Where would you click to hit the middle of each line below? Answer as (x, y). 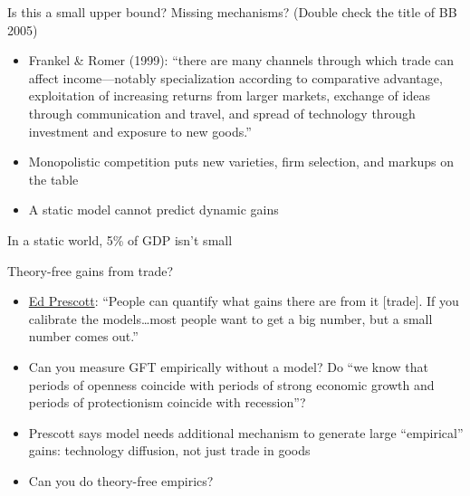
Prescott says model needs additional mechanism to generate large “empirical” (246, 432)
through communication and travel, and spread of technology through (222, 113)
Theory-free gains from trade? (91, 270)
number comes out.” (83, 336)
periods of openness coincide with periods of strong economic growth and (231, 384)
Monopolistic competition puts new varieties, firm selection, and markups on (241, 162)
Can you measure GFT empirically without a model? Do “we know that (229, 366)
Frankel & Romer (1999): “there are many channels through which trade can (241, 60)
